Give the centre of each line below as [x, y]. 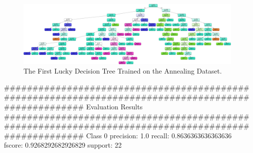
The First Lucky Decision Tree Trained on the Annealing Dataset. [123, 71]
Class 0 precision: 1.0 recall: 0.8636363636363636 [159, 135]
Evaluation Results [114, 106]
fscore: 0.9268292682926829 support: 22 [63, 145]
